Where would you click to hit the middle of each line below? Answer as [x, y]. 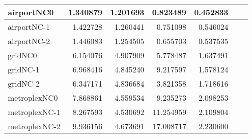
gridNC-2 [24, 83]
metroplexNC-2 [34, 126]
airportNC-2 [29, 41]
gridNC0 [23, 55]
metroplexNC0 [33, 98]
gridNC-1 [24, 69]
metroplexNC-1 [34, 112]
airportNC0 [31, 12]
